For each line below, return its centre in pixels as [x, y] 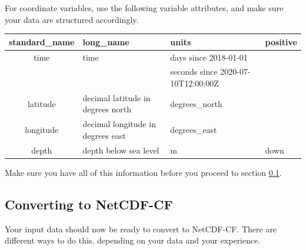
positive [281, 41]
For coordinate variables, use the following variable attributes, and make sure [144, 8]
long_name [106, 41]
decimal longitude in [119, 124]
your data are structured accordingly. [72, 19]
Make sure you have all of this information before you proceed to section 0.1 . [143, 172]
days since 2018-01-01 [209, 57]
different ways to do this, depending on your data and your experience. [133, 240]
